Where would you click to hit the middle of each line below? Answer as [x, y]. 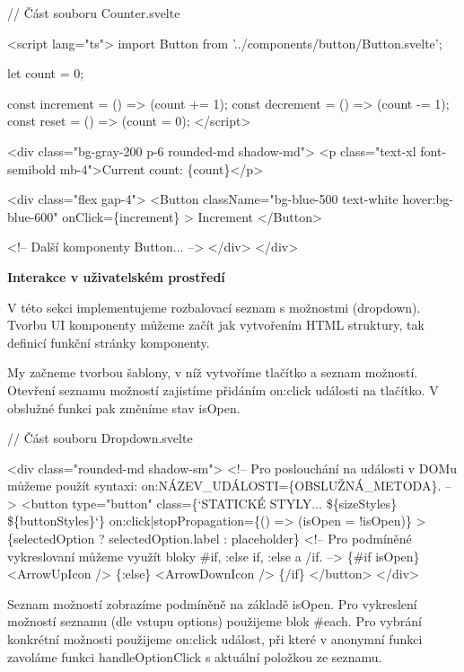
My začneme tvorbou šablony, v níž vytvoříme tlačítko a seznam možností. [213, 372]
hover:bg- [428, 199]
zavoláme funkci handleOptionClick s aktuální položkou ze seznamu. [195, 656]
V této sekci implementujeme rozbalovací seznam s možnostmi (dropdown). [214, 307]
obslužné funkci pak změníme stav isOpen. [124, 407]
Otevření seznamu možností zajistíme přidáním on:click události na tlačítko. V [223, 389]
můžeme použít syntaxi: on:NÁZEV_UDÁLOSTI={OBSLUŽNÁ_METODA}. [224, 486]
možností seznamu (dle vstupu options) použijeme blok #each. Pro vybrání [214, 621]
